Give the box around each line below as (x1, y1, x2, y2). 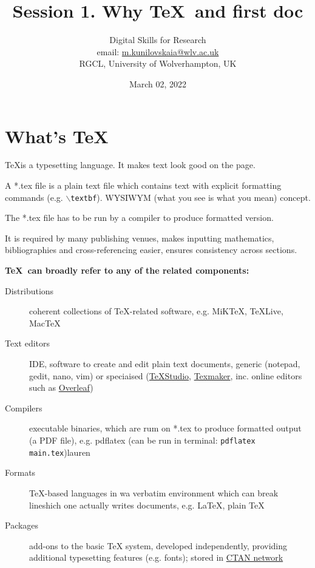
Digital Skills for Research (109, 33, 206, 46)
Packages (5, 519, 39, 532)
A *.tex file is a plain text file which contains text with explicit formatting (5, 179, 282, 192)
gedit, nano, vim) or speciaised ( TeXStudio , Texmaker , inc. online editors (29, 369, 302, 382)
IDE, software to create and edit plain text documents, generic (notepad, (29, 357, 300, 370)
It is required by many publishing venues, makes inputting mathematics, (5, 231, 274, 244)
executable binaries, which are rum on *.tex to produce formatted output (29, 422, 302, 434)
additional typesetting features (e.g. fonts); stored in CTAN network (29, 551, 283, 564)
